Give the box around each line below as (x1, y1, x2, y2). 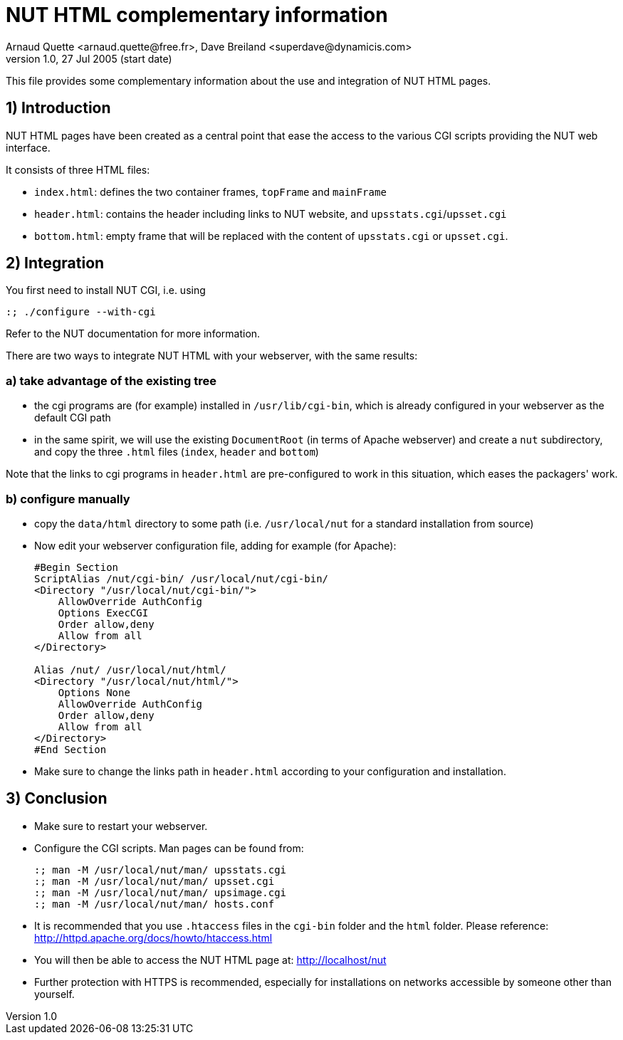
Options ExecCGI (58, 606, 149, 619)
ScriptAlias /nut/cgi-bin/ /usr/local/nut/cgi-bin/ (34, 572, 329, 584)
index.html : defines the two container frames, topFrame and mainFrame (34, 185, 387, 198)
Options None (58, 686, 130, 698)
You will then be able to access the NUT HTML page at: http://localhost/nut (34, 953, 387, 966)
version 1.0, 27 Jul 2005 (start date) (6, 52, 172, 65)
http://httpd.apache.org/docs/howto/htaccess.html (34, 931, 273, 944)
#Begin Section (34, 561, 119, 573)
